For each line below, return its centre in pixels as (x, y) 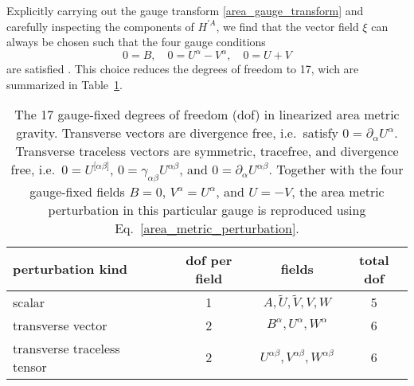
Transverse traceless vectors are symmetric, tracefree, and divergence (207, 151)
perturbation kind (70, 269)
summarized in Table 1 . (64, 84)
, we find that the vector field (287, 26)
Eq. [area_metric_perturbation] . (207, 228)
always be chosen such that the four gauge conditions (136, 42)
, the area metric (338, 191)
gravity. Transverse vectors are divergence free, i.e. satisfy (178, 133)
